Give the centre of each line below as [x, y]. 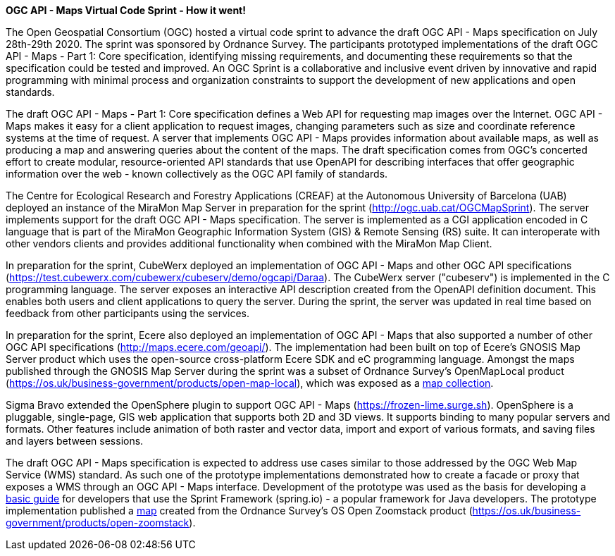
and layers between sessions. [75, 441]
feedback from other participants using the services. [128, 313]
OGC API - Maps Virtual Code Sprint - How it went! [126, 10]
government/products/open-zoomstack [98, 523]
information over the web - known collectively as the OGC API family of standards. [197, 174]
